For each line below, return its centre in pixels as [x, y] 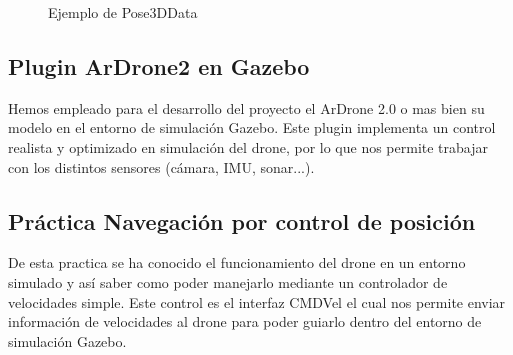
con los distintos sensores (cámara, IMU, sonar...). [161, 166]
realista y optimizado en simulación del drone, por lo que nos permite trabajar [248, 146]
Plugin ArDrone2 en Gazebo [159, 65]
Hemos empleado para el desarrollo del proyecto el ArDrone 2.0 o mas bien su [246, 107]
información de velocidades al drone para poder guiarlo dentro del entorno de [245, 321]
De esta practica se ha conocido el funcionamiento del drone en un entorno [237, 262]
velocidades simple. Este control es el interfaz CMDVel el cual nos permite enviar [257, 301]
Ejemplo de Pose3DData [123, 12]
